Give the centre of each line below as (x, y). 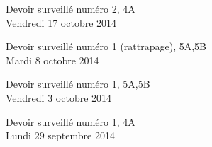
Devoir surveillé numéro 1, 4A (71, 121)
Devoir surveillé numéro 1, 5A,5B (78, 84)
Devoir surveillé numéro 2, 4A (71, 8)
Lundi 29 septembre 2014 (60, 135)
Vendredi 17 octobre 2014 (61, 22)
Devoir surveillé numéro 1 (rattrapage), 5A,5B (106, 46)
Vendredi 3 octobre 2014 (59, 97)
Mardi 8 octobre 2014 (52, 60)
